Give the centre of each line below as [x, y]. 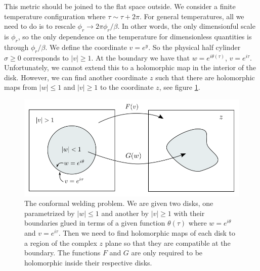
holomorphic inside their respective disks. [88, 262]
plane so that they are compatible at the [168, 242]
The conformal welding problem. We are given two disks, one [119, 203]
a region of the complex [61, 242]
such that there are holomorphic [205, 77]
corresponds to [46, 57]
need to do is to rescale [40, 26]
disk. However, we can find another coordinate [76, 77]
